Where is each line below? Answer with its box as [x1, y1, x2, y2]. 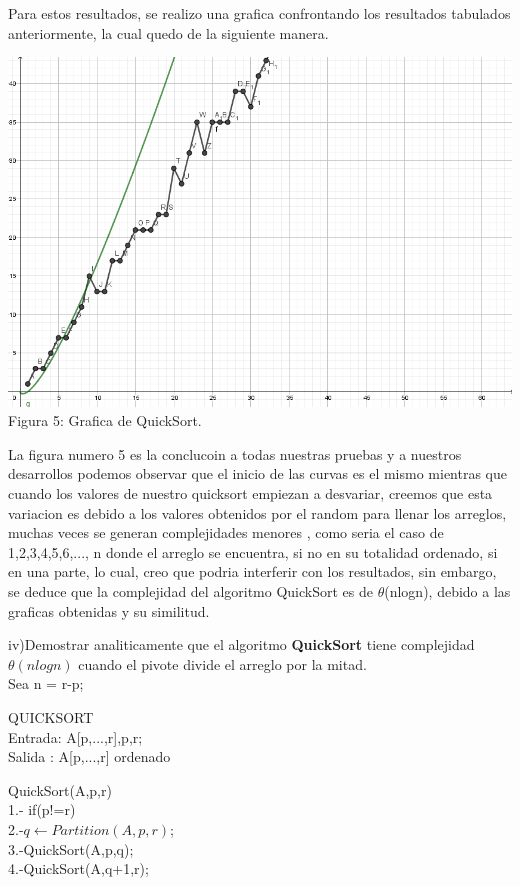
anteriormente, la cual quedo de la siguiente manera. [8, 22, 329, 43]
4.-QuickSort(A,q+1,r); [8, 858, 149, 879]
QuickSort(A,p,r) [8, 779, 112, 800]
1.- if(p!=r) [8, 799, 76, 820]
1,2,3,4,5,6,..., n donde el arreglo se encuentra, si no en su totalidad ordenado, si [8, 541, 498, 562]
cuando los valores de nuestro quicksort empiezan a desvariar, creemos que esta [8, 483, 493, 504]
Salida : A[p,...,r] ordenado [8, 746, 171, 767]
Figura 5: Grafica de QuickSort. [8, 410, 202, 431]
